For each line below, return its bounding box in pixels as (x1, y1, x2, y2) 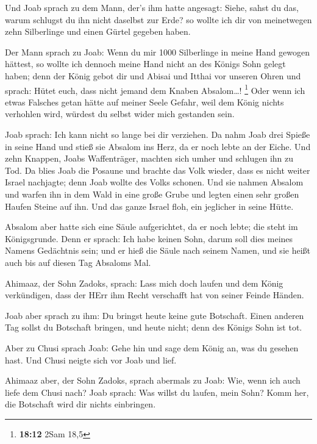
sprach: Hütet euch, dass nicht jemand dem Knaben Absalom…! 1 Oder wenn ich (5, 82, 305, 96)
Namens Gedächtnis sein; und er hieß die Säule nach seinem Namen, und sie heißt (5, 244, 310, 257)
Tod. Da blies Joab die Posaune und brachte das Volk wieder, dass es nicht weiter (5, 163, 310, 176)
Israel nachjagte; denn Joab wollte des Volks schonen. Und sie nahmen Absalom (5, 176, 304, 188)
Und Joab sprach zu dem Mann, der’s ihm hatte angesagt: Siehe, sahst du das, (5, 1, 299, 13)
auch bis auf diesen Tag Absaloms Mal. (5, 256, 151, 268)
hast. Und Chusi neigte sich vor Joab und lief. (5, 353, 177, 366)
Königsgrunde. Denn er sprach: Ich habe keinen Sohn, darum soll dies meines (5, 232, 293, 245)
